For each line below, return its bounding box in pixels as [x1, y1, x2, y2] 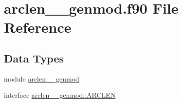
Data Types [4, 50, 64, 65]
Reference [4, 17, 72, 37]
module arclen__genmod [4, 73, 79, 83]
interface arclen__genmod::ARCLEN [4, 90, 116, 100]
